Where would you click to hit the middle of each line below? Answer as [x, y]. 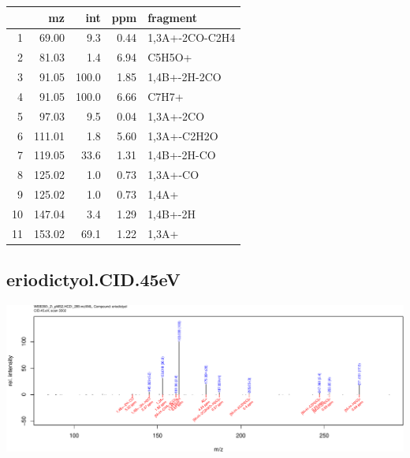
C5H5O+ [170, 57]
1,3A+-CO [173, 175]
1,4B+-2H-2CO [184, 77]
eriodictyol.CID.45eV [93, 279]
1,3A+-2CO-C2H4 [192, 37]
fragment [173, 17]
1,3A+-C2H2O [183, 135]
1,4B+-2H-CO [182, 155]
